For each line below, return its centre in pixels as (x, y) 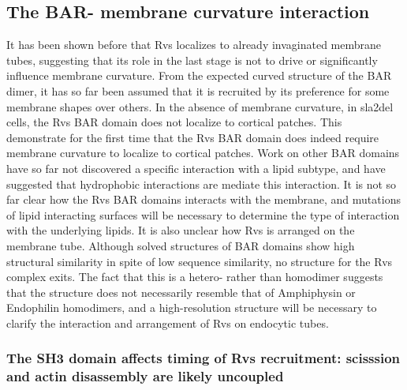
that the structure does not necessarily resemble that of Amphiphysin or (181, 292)
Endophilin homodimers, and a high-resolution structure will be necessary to (192, 307)
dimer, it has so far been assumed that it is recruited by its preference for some (198, 90)
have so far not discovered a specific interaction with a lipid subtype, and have (196, 168)
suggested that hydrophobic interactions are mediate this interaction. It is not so (202, 184)
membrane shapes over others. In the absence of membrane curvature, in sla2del (200, 106)
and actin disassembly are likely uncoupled (145, 376)
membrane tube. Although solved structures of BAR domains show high (181, 245)
